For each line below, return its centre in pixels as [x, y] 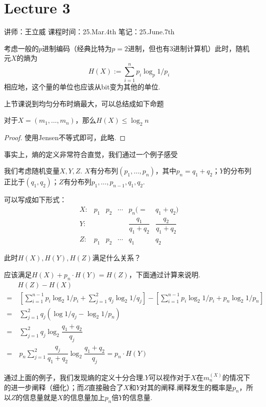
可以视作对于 [170, 377]
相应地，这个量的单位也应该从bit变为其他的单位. [82, 87]
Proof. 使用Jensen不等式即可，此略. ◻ [65, 137]
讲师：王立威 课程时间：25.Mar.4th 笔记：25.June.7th [89, 32]
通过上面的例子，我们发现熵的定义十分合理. [74, 377]
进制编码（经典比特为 [77, 48]
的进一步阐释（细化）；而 [44, 387]
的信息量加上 [84, 397]
